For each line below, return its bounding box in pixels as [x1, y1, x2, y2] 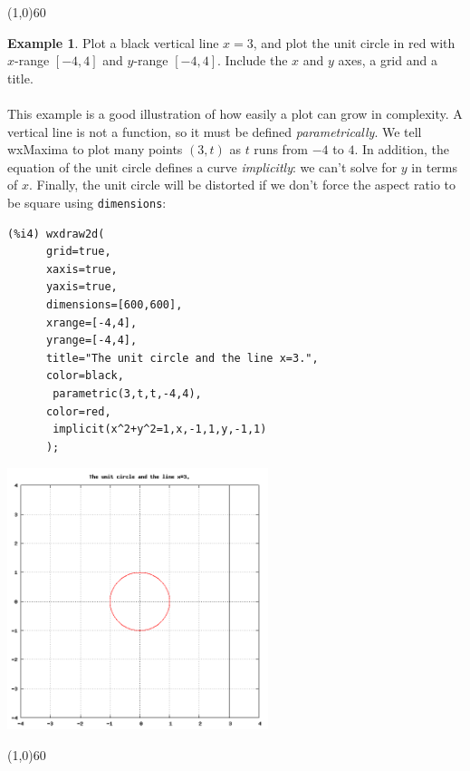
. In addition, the [354, 140, 450, 159]
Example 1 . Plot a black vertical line [7, 33, 219, 52]
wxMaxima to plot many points [7, 140, 183, 159]
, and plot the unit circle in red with [253, 33, 456, 52]
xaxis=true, [45, 262, 118, 276]
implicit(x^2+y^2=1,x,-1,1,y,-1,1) [53, 423, 267, 436]
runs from [254, 140, 309, 159]
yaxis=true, [45, 280, 118, 294]
